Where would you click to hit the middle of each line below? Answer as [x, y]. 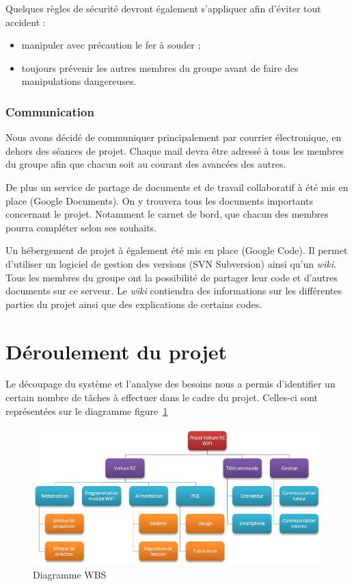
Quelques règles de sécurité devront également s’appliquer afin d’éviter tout [163, 8]
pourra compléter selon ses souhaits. [81, 227]
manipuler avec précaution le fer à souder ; [111, 45]
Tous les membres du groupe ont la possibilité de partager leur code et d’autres [172, 277]
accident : [26, 22]
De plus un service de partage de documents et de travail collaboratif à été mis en [177, 187]
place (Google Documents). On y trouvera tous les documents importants [159, 200]
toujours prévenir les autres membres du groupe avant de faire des [160, 67]
